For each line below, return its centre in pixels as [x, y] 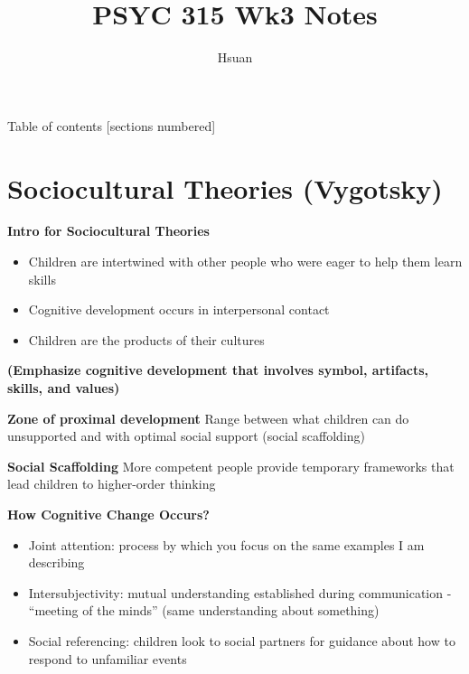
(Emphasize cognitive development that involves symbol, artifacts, [218, 370]
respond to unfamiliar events [108, 658]
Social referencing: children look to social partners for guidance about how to [242, 640]
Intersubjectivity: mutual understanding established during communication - [240, 592]
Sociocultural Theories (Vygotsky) [225, 187]
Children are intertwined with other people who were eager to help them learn [245, 262]
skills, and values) [64, 388]
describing [56, 562]
